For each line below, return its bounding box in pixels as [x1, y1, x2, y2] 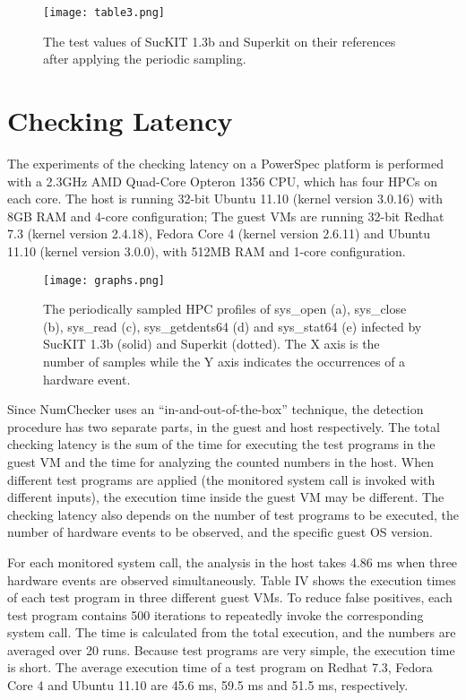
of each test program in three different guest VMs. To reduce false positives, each [7, 588, 453, 607]
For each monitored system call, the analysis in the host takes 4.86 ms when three [7, 552, 458, 571]
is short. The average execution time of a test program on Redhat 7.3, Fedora [7, 658, 433, 677]
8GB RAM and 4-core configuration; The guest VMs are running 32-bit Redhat [7, 206, 444, 225]
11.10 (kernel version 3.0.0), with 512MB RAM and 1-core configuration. [7, 241, 406, 260]
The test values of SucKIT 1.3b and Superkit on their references [43, 31, 396, 50]
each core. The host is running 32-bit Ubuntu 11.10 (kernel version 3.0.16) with [7, 189, 444, 208]
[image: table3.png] [43, 6, 166, 19]
